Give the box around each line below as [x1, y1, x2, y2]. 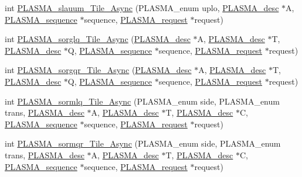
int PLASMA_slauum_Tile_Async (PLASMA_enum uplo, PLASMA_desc [5, 2, 279, 13]
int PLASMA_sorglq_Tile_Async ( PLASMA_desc [5, 33, 191, 45]
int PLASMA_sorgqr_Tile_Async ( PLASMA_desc [5, 64, 192, 76]
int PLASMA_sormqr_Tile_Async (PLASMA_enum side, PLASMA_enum [5, 137, 281, 150]
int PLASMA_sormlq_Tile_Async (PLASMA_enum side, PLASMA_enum [5, 95, 280, 107]
